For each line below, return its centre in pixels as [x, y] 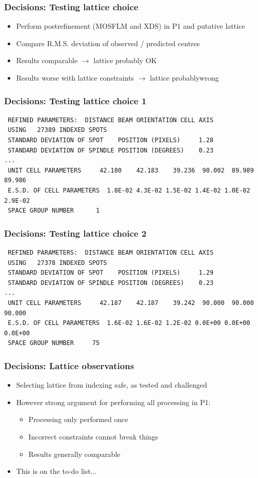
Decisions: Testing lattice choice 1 [75, 100]
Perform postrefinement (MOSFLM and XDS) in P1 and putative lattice [131, 26]
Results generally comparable [74, 454]
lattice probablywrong [184, 78]
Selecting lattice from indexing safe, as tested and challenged [112, 385]
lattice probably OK [125, 60]
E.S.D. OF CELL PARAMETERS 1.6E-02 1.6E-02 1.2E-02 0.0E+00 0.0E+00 [129, 323]
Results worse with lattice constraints [75, 78]
